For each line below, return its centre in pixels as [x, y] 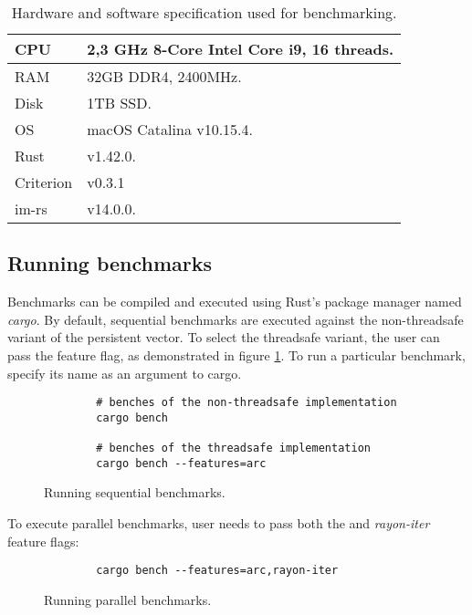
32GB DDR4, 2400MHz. [164, 76]
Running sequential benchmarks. [135, 492]
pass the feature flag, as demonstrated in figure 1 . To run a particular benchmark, [236, 354]
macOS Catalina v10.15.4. [170, 129]
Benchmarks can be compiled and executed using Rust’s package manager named [235, 302]
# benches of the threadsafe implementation [233, 448]
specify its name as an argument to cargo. [125, 373]
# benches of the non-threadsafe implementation [246, 403]
